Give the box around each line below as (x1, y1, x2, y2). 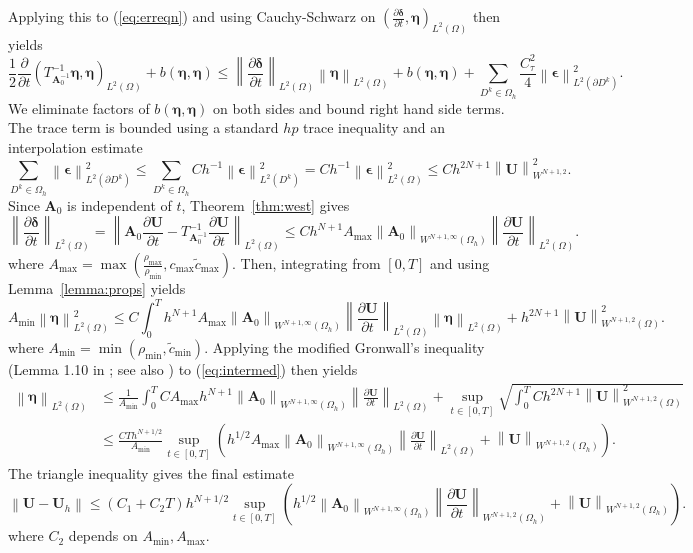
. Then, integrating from (231, 253, 381, 273)
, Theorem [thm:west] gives (181, 194, 350, 215)
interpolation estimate (8, 136, 143, 157)
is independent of (67, 194, 172, 215)
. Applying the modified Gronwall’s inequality (204, 337, 485, 358)
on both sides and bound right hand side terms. (212, 97, 505, 118)
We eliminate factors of (8, 97, 150, 118)
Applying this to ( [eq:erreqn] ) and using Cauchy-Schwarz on (8, 6, 376, 26)
